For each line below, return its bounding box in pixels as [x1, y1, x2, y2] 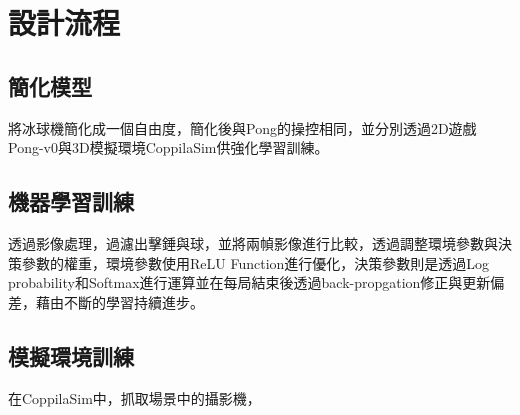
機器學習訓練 [8, 186, 134, 217]
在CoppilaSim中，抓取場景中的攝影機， [8, 387, 261, 408]
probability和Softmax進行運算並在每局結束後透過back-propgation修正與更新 [8, 272, 491, 293]
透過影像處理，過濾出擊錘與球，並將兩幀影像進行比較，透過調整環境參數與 [8, 232, 498, 253]
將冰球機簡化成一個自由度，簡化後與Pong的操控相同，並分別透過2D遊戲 [8, 117, 477, 138]
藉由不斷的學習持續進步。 [35, 291, 204, 312]
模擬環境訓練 [8, 340, 134, 371]
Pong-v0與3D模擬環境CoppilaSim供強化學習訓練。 [8, 137, 329, 158]
